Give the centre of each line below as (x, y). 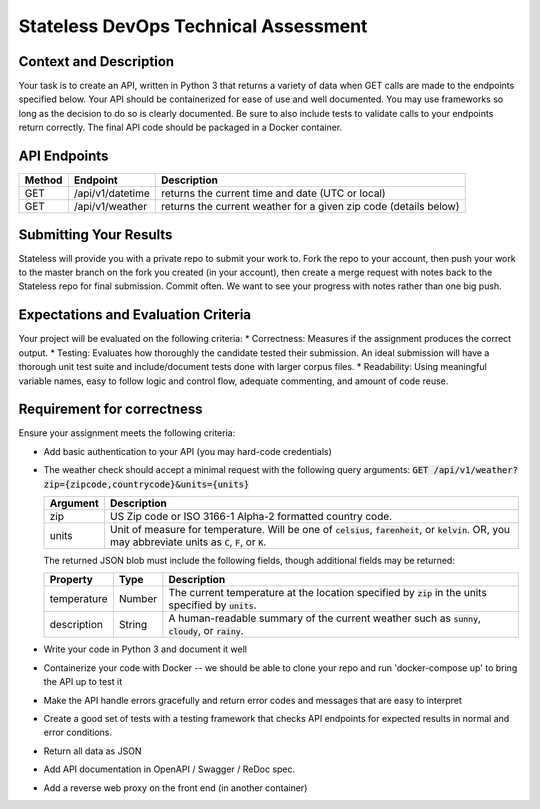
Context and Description (96, 61)
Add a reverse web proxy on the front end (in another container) (175, 787)
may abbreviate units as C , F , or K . (188, 542)
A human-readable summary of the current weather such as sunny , (325, 618)
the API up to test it (83, 682)
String (133, 625)
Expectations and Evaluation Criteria (135, 315)
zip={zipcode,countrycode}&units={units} (146, 484)
